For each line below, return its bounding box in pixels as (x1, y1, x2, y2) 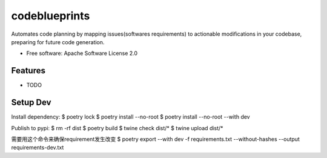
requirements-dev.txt (11, 144, 64, 151)
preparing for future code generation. (11, 38, 105, 45)
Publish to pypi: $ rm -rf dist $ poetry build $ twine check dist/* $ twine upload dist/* (11, 124, 223, 131)
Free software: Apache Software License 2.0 (26, 50, 138, 57)
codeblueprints (11, 9, 90, 22)
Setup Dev (11, 97, 51, 108)
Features (11, 65, 45, 76)
